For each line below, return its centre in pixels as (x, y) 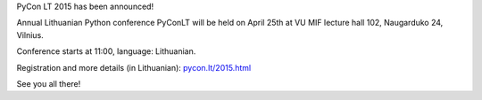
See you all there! (49, 83)
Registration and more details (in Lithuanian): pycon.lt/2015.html (134, 67)
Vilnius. (30, 35)
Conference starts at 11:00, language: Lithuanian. (106, 51)
